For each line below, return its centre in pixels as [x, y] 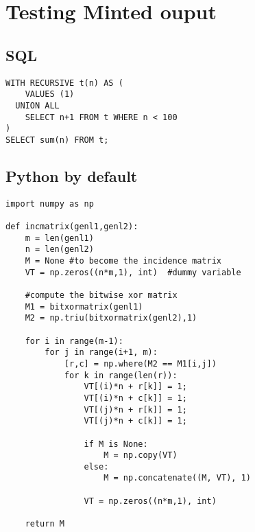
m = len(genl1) [59, 238]
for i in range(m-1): [74, 341]
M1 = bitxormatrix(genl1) [84, 307]
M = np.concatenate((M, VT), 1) [177, 478]
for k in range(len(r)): [121, 375]
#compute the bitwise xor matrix [101, 295]
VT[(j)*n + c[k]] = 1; [135, 421]
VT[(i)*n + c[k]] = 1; [135, 398]
